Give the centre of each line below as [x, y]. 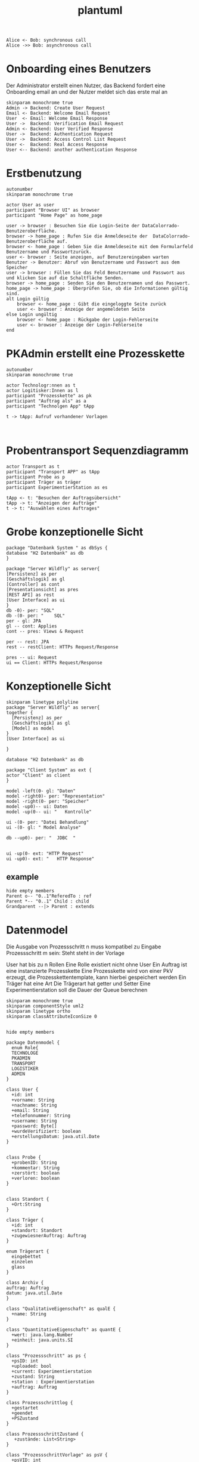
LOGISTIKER [25, 1068]
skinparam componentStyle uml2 [45, 1006]
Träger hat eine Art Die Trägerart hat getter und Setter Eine [78, 983]
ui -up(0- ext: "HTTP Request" [45, 854]
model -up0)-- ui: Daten [37, 806]
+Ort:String [27, 1204]
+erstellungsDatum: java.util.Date [56, 1136]
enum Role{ [25, 1047]
